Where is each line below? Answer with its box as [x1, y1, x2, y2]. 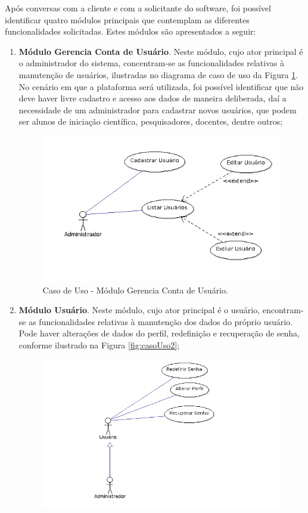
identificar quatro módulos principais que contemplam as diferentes [5, 13, 250, 26]
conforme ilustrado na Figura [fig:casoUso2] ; [18, 338, 180, 351]
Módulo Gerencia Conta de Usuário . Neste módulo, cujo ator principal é [18, 45, 303, 57]
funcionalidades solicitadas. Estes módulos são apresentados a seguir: [5, 25, 256, 38]
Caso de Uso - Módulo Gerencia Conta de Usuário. [42, 283, 228, 296]
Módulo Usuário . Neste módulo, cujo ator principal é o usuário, [18, 304, 260, 316]
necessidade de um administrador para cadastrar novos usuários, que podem [18, 103, 297, 116]
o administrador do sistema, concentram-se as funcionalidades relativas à [18, 57, 284, 69]
